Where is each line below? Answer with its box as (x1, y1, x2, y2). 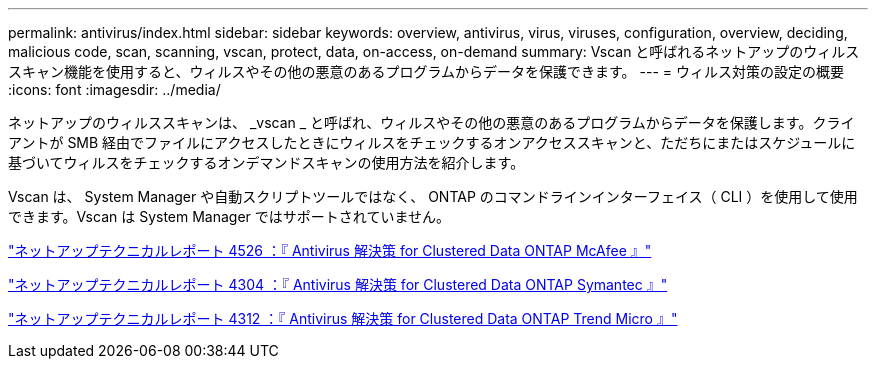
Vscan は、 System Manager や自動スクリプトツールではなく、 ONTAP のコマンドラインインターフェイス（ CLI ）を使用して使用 (8, 188, 858, 205)
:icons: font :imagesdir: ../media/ (8, 81, 221, 98)
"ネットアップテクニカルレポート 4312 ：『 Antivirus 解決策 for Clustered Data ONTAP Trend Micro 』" (8, 310, 678, 327)
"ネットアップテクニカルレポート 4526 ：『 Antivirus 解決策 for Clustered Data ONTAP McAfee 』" (8, 242, 652, 259)
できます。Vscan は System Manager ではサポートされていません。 (8, 208, 450, 225)
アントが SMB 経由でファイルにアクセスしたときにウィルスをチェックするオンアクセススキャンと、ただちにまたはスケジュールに (8, 134, 856, 151)
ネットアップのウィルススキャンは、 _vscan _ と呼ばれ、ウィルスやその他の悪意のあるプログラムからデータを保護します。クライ (8, 114, 855, 131)
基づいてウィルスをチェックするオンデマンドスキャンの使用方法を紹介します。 (8, 154, 525, 171)
